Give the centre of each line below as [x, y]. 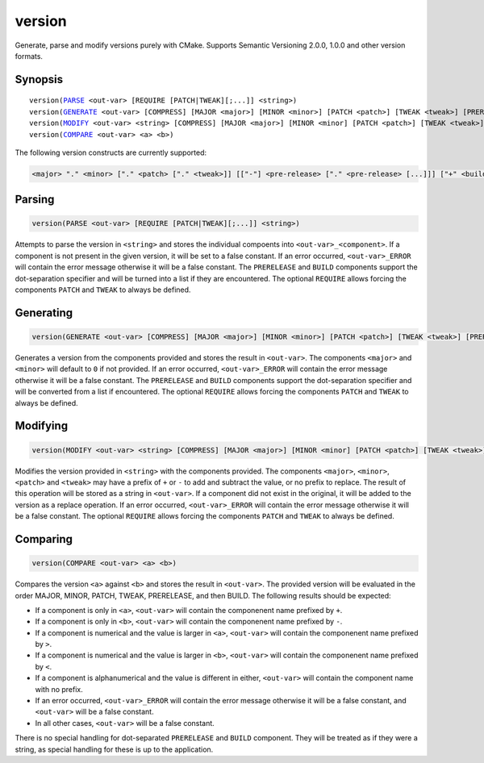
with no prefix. [59, 689]
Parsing [35, 200]
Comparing [44, 539]
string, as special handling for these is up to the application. [114, 749]
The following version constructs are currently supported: [111, 152]
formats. [29, 56]
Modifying [42, 426]
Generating [44, 313]
